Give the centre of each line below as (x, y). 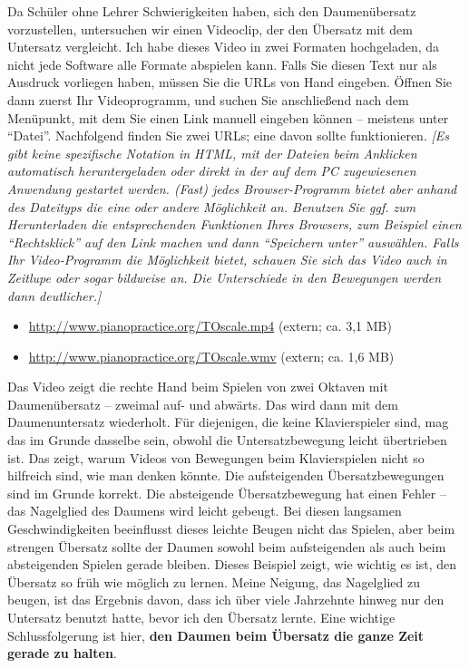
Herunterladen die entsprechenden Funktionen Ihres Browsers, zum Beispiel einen (234, 224)
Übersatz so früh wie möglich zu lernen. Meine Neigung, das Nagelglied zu (214, 581)
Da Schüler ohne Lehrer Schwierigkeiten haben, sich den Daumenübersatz (212, 11)
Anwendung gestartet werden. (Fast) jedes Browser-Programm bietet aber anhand (232, 188)
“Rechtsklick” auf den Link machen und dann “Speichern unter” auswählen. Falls (233, 242)
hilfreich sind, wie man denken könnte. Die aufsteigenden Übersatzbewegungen (226, 475)
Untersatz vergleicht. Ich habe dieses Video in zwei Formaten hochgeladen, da (224, 47)
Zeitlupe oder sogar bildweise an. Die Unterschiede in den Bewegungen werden (225, 277)
